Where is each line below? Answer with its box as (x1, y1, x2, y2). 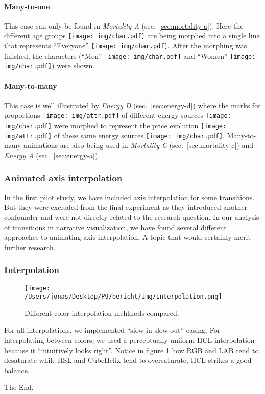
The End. (4, 382, 34, 392)
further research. (4, 241, 56, 252)
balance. (4, 364, 30, 375)
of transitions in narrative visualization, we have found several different (4, 221, 227, 232)
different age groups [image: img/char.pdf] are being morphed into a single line (4, 30, 260, 41)
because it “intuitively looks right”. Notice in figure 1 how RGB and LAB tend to (4, 344, 259, 355)
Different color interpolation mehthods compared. (25, 307, 179, 318)
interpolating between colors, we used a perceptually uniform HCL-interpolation (4, 335, 255, 346)
